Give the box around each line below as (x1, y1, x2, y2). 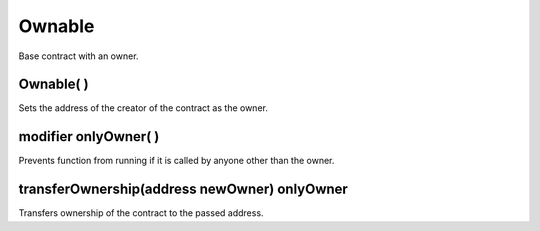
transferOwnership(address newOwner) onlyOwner (18, 181, 349, 198)
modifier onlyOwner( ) (18, 128, 160, 145)
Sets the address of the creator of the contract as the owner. (18, 102, 269, 114)
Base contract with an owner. (18, 50, 139, 62)
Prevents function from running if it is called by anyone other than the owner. (18, 155, 335, 167)
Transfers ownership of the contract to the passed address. (18, 207, 264, 219)
